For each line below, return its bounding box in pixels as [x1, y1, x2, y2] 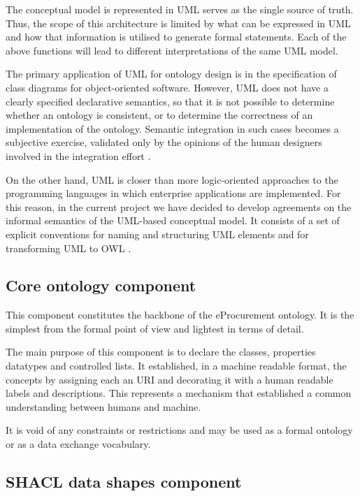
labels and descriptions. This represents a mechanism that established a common [6, 386, 352, 400]
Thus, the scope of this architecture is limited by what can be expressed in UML [6, 15, 351, 30]
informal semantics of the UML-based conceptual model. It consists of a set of [6, 213, 340, 228]
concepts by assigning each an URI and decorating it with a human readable [6, 372, 333, 386]
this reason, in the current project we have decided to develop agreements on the [6, 199, 352, 214]
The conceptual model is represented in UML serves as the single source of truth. [6, 2, 354, 16]
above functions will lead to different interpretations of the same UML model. [6, 43, 338, 57]
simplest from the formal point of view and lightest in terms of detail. [6, 321, 304, 335]
